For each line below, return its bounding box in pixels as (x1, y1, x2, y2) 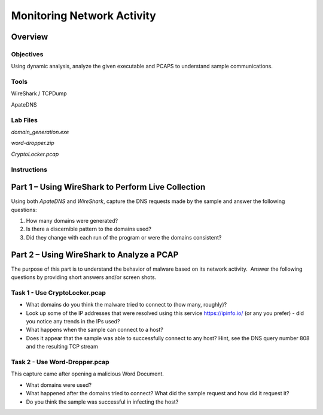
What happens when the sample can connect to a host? (26, 326, 164, 334)
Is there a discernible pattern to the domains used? (26, 225, 152, 233)
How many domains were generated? (26, 217, 118, 225)
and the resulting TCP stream (26, 343, 98, 350)
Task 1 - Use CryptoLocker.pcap (11, 288, 106, 296)
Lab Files (11, 116, 38, 124)
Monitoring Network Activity (11, 9, 157, 22)
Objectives (11, 50, 44, 58)
